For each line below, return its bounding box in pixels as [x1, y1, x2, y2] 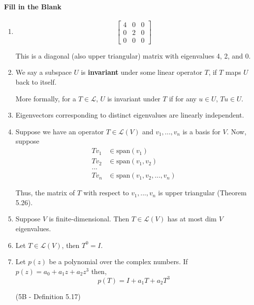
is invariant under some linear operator [81, 67, 202, 77]
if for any [169, 93, 197, 103]
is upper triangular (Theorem [158, 187, 247, 198]
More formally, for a [15, 93, 76, 103]
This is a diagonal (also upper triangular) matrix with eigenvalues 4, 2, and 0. [15, 50, 251, 61]
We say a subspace [15, 67, 72, 77]
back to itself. [15, 77, 57, 87]
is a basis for [182, 126, 221, 136]
